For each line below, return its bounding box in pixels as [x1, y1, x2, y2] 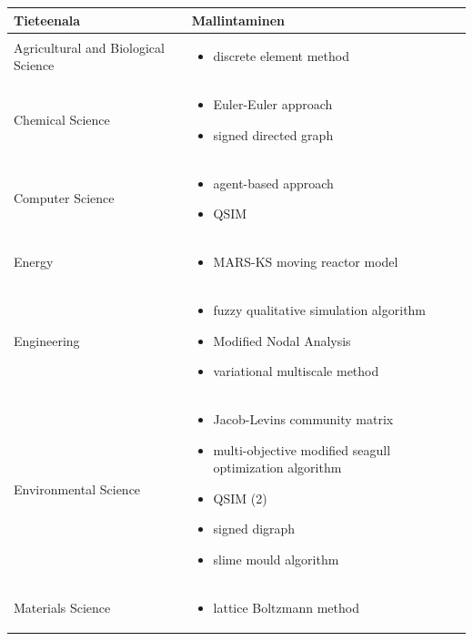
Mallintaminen [191, 10, 285, 29]
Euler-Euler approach [213, 95, 333, 114]
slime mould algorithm [213, 549, 339, 568]
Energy [14, 252, 54, 271]
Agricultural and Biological [14, 37, 165, 56]
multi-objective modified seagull [213, 440, 391, 459]
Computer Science [14, 188, 115, 208]
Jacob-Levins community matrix [213, 409, 394, 428]
